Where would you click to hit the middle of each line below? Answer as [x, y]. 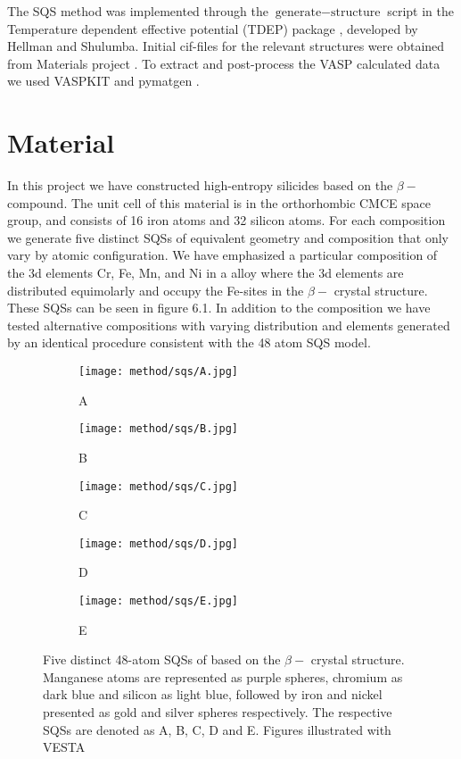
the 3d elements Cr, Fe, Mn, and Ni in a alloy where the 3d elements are [206, 273]
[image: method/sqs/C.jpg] [158, 486]
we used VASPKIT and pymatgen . [103, 81]
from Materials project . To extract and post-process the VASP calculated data [224, 63]
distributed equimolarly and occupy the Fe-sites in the [156, 290]
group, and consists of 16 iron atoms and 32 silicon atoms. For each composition [226, 220]
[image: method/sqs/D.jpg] [158, 543]
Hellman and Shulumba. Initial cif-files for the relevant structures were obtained [226, 46]
